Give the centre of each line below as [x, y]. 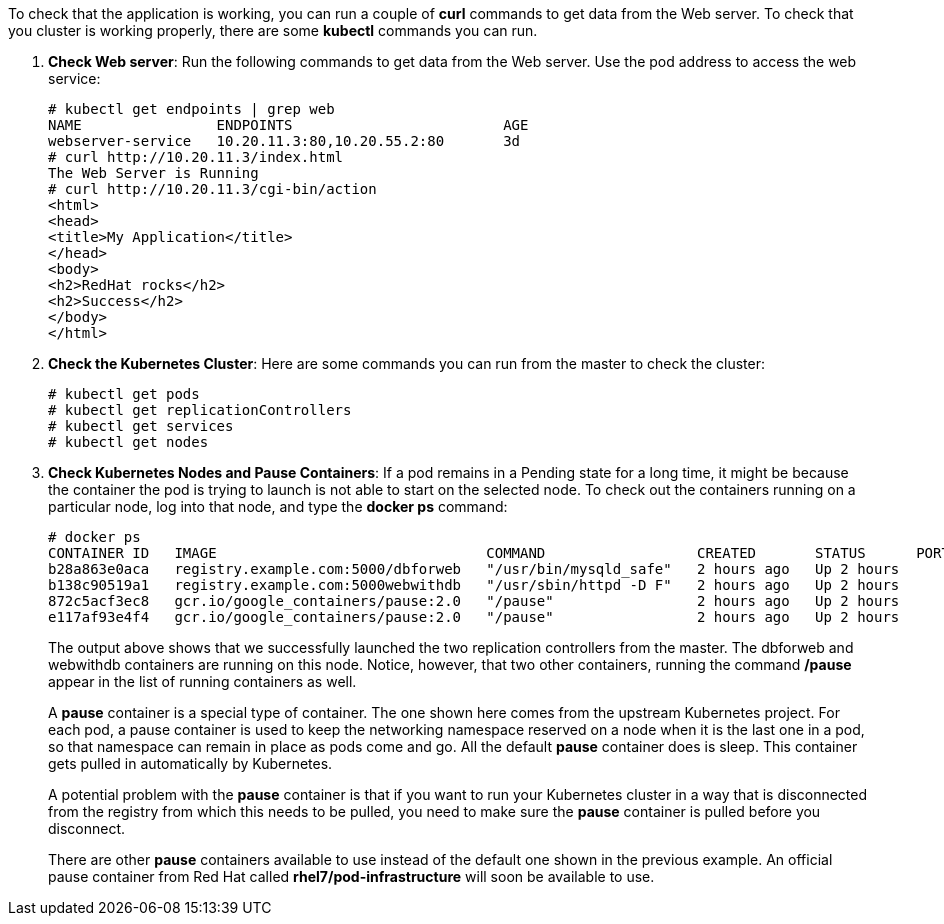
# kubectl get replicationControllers [200, 410]
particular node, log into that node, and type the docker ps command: [278, 506]
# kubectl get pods [124, 394]
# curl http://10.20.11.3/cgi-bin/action [212, 189]
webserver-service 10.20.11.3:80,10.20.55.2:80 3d [284, 141]
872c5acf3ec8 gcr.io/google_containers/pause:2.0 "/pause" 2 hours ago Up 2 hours [474, 601]
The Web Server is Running [153, 173]
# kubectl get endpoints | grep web [191, 109]
